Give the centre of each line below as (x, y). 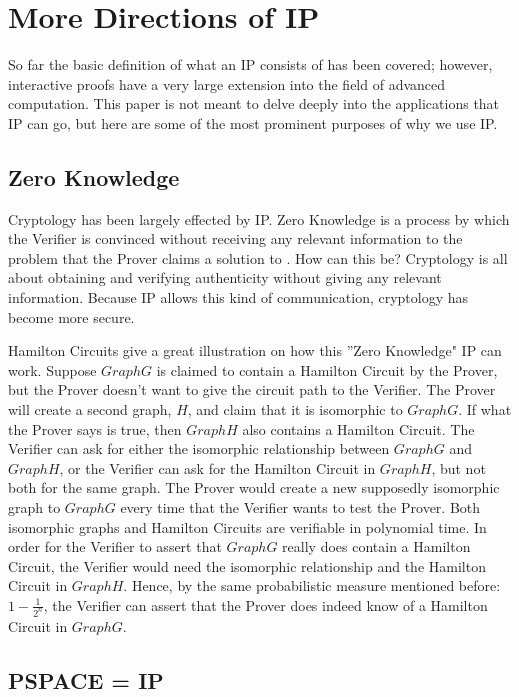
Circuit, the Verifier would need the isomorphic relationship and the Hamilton (247, 565)
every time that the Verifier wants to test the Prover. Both (300, 507)
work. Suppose (52, 369)
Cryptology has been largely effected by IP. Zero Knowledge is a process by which (259, 218)
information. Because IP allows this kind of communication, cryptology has (238, 297)
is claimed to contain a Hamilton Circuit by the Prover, (327, 369)
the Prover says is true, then (95, 428)
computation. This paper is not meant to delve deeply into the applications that (254, 103)
